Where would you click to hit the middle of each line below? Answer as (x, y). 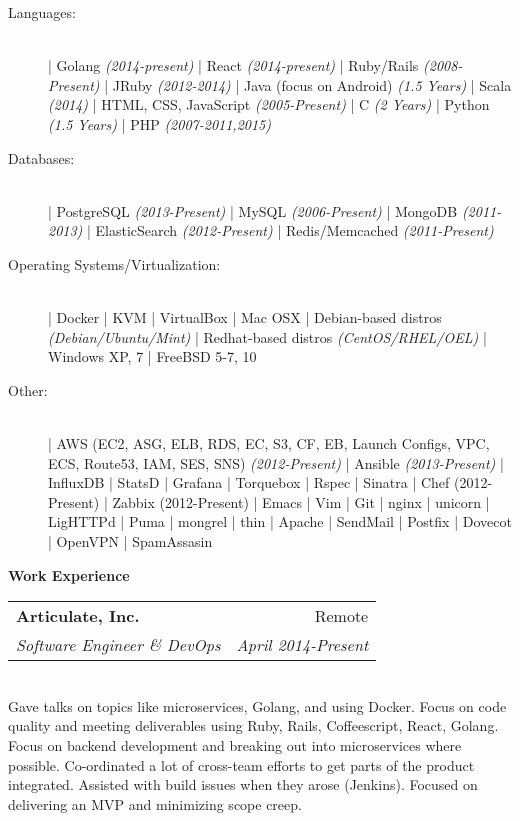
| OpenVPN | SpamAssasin (130, 541)
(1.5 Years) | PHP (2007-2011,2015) (159, 123)
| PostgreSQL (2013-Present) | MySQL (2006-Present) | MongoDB (253, 210)
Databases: (41, 157)
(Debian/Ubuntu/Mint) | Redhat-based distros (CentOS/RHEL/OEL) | (267, 336)
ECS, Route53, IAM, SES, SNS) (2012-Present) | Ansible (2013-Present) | (276, 462)
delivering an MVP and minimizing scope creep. (155, 803)
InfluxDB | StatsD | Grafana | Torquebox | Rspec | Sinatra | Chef (249, 482)
